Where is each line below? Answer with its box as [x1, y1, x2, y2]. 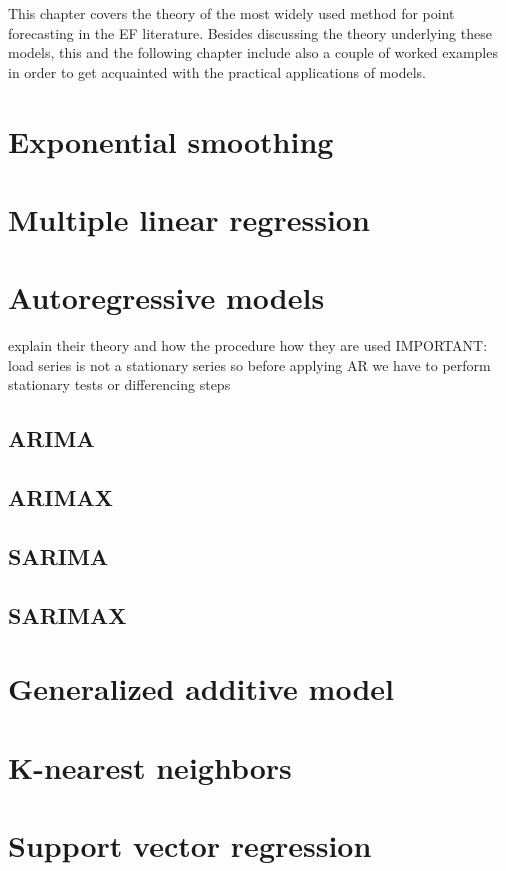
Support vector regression [8, 825, 372, 866]
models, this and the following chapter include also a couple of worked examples [8, 42, 498, 63]
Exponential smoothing [8, 120, 334, 161]
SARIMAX [8, 599, 127, 630]
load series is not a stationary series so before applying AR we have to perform [8, 354, 491, 375]
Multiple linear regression [8, 198, 370, 239]
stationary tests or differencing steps [8, 374, 231, 395]
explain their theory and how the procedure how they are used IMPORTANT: [8, 335, 488, 356]
